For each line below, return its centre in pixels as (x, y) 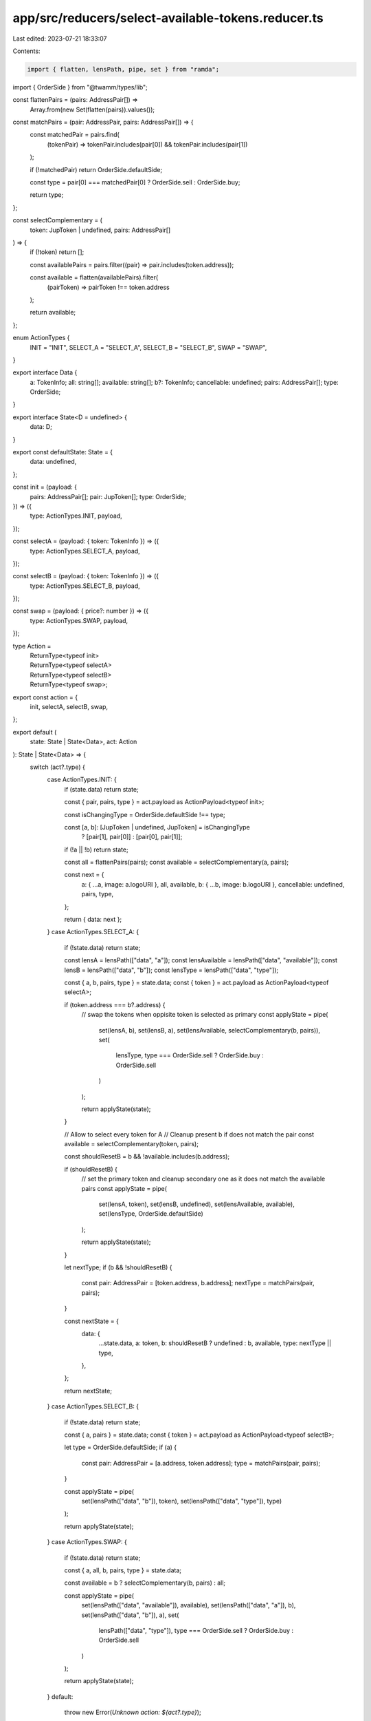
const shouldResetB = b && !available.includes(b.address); (147, 1157)
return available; (53, 313)
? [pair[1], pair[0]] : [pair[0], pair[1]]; (132, 837)
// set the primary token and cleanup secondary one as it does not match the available (203, 1179)
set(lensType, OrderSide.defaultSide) (151, 1214)
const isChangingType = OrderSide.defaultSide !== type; (145, 814)
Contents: (26, 51)
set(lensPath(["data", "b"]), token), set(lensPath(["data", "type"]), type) (182, 1501)
